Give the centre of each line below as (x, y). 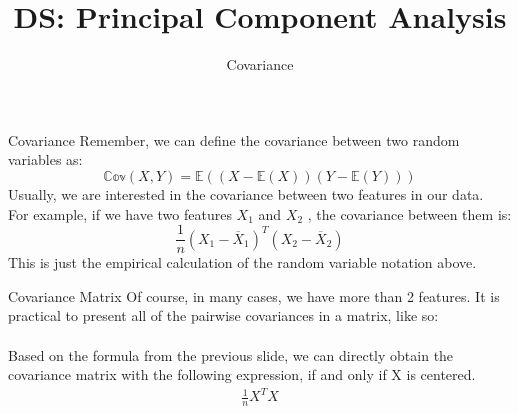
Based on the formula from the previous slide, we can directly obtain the (231, 354)
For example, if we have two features (120, 213)
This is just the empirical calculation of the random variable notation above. (242, 262)
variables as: (45, 159)
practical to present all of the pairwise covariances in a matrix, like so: (223, 315)
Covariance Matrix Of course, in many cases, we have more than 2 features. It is (254, 295)
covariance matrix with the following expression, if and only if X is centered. (242, 374)
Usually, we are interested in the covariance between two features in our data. (246, 193)
